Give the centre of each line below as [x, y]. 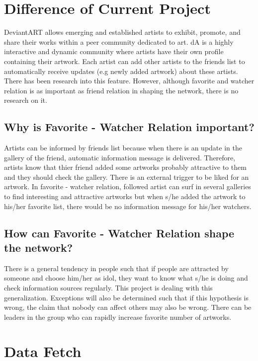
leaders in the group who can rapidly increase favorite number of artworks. [118, 317]
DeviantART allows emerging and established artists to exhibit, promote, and [122, 32]
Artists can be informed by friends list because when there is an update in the [123, 148]
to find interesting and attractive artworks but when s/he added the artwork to [125, 196]
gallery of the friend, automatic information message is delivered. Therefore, [120, 157]
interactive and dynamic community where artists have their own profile [114, 51]
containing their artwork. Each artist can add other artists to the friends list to [125, 61]
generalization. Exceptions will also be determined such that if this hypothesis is [126, 297]
